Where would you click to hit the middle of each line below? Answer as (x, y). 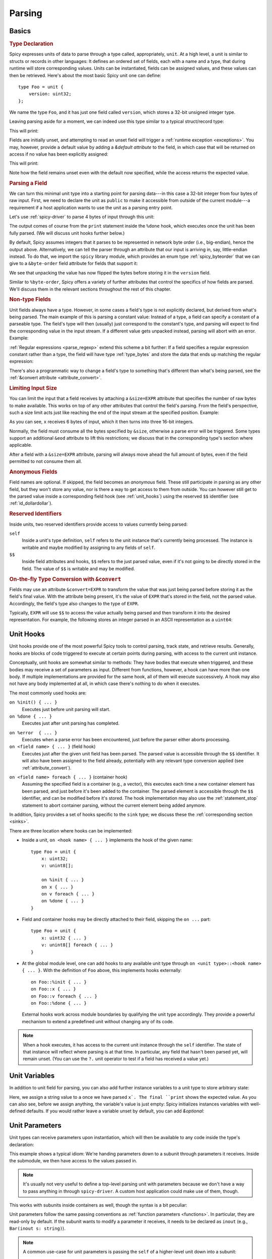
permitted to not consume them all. (46, 461)
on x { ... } (57, 887)
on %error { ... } (33, 732)
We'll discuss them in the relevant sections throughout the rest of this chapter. (90, 289)
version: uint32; (50, 94)
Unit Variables (32, 1076)
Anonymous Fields (33, 472)
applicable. (21, 445)
